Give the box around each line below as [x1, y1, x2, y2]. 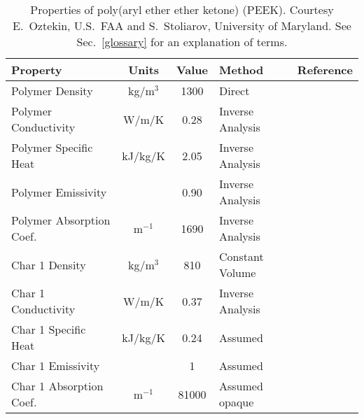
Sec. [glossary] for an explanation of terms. [76, 34, 288, 50]
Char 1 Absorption [11, 378, 104, 394]
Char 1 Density [11, 256, 86, 273]
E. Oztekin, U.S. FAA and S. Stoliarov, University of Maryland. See [13, 17, 351, 34]
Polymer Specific [11, 139, 93, 155]
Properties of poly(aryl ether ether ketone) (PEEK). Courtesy [30, 1, 334, 17]
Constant [219, 248, 264, 264]
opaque [219, 394, 254, 410]
